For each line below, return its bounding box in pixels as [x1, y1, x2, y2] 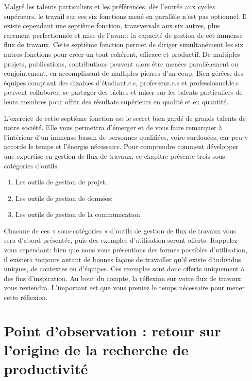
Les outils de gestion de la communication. [15, 209, 142, 219]
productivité [4, 359, 88, 379]
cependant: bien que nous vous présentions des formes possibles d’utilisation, [19, 245, 248, 255]
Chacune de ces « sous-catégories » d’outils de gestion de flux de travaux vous [4, 225, 236, 235]
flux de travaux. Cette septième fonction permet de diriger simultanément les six [4, 39, 244, 50]
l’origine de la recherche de [4, 340, 189, 359]
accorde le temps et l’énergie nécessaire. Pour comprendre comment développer [4, 141, 239, 151]
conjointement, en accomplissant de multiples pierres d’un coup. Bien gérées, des [4, 68, 244, 78]
